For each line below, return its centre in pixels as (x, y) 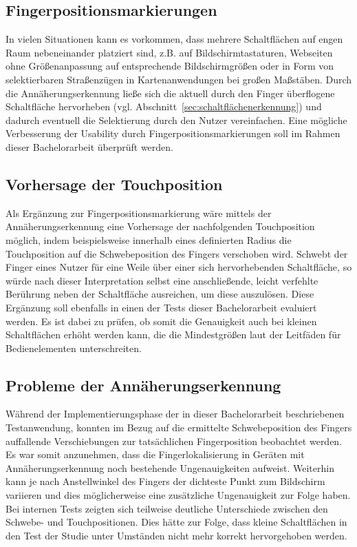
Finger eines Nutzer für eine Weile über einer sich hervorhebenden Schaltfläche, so (179, 267)
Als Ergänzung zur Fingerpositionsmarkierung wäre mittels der (139, 213)
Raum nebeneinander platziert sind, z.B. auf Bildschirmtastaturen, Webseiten (169, 52)
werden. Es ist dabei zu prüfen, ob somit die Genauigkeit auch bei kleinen (161, 321)
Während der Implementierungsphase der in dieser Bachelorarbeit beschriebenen (175, 414)
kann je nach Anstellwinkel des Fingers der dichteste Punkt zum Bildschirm (165, 481)
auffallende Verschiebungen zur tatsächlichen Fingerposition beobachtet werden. (174, 441)
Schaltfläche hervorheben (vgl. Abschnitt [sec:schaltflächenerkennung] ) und (164, 106)
